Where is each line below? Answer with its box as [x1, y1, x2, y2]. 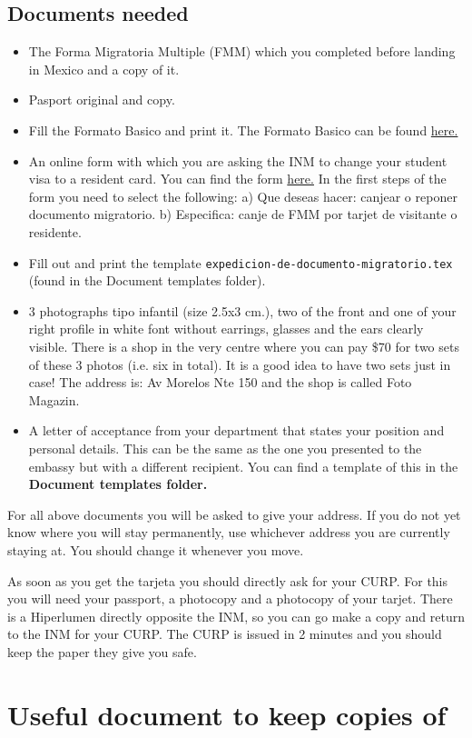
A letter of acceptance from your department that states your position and [28, 421, 445, 440]
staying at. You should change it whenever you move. [7, 540, 304, 559]
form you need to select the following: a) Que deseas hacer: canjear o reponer [28, 186, 457, 205]
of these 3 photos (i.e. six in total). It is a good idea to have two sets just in [28, 354, 451, 374]
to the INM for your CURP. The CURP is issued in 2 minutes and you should [7, 624, 442, 643]
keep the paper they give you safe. [7, 642, 197, 661]
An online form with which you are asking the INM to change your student [28, 151, 447, 170]
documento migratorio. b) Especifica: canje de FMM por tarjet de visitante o [28, 204, 457, 224]
